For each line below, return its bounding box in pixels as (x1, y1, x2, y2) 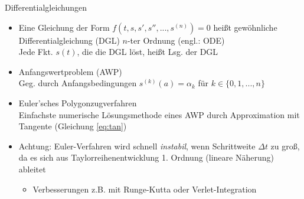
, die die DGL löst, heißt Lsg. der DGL (77, 45, 218, 58)
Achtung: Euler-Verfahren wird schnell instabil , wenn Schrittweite (18, 139, 256, 152)
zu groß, (270, 139, 300, 152)
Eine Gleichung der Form (18, 21, 110, 33)
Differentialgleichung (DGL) (18, 34, 120, 46)
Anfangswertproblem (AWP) (18, 65, 122, 77)
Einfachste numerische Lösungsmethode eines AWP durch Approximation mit (18, 108, 300, 120)
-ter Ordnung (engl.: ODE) (127, 34, 225, 46)
